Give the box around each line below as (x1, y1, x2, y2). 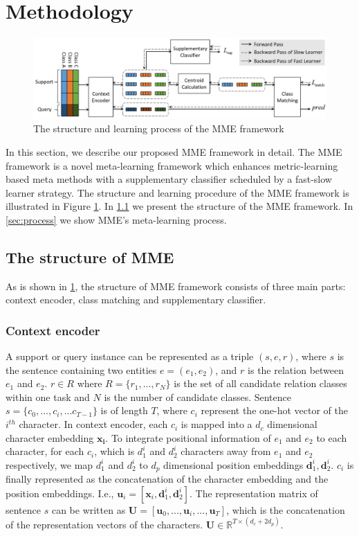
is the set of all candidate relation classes (174, 376, 347, 391)
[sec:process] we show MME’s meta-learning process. (6, 212, 227, 226)
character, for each (6, 444, 84, 458)
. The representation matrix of (190, 485, 318, 500)
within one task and (6, 389, 90, 404)
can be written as (51, 502, 126, 517)
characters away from (181, 444, 271, 458)
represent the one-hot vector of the (201, 403, 348, 418)
